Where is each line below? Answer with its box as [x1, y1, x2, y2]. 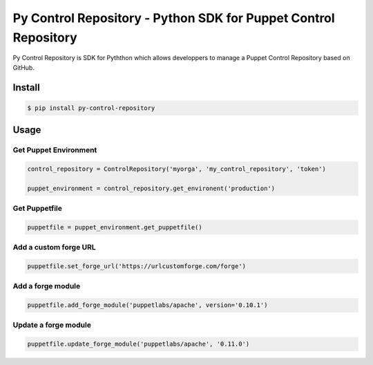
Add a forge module [12, 281, 81, 291]
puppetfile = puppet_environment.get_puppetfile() [27, 223, 203, 231]
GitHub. [12, 63, 35, 72]
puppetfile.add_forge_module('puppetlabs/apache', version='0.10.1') [27, 301, 268, 309]
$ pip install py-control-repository [27, 104, 155, 112]
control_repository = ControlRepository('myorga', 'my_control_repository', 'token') [27, 165, 326, 173]
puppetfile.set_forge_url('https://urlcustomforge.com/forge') [27, 262, 247, 270]
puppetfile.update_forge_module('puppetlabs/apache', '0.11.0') [27, 340, 250, 348]
